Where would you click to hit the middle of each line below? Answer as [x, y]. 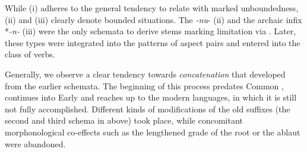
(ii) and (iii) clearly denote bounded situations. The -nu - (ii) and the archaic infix [153, 19]
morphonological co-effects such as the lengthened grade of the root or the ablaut [153, 132]
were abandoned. [35, 143]
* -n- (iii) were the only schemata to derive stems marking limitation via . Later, [151, 31]
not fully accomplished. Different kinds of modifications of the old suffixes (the [148, 109]
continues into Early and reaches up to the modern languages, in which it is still [151, 97]
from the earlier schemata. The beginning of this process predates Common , [144, 85]
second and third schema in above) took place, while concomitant [124, 120]
